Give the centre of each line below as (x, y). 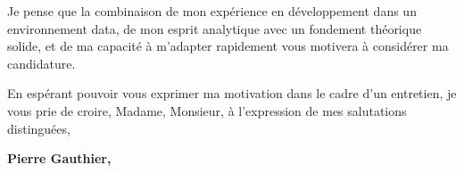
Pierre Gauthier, (59, 158)
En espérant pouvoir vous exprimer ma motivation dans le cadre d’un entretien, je (232, 93)
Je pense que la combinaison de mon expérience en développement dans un (212, 11)
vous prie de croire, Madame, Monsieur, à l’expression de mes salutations (207, 110)
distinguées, (39, 128)
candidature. (41, 63)
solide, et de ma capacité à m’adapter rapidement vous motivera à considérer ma (228, 46)
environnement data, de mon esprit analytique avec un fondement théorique (215, 28)
